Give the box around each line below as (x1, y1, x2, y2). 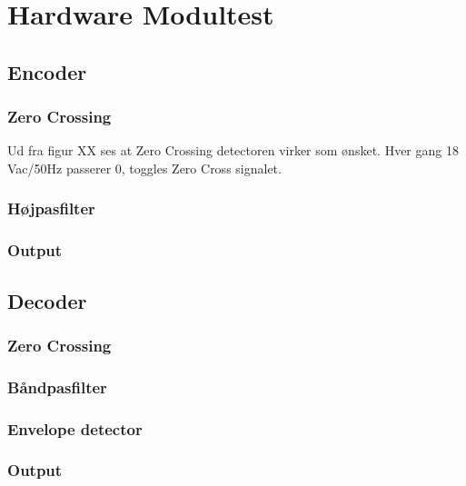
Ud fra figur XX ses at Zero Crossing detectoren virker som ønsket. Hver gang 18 (7, 141, 459, 160)
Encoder (7, 57, 87, 85)
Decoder (7, 286, 87, 314)
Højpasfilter (7, 197, 95, 220)
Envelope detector (7, 417, 143, 440)
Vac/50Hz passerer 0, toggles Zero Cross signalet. (7, 158, 282, 177)
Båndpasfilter (7, 375, 107, 398)
